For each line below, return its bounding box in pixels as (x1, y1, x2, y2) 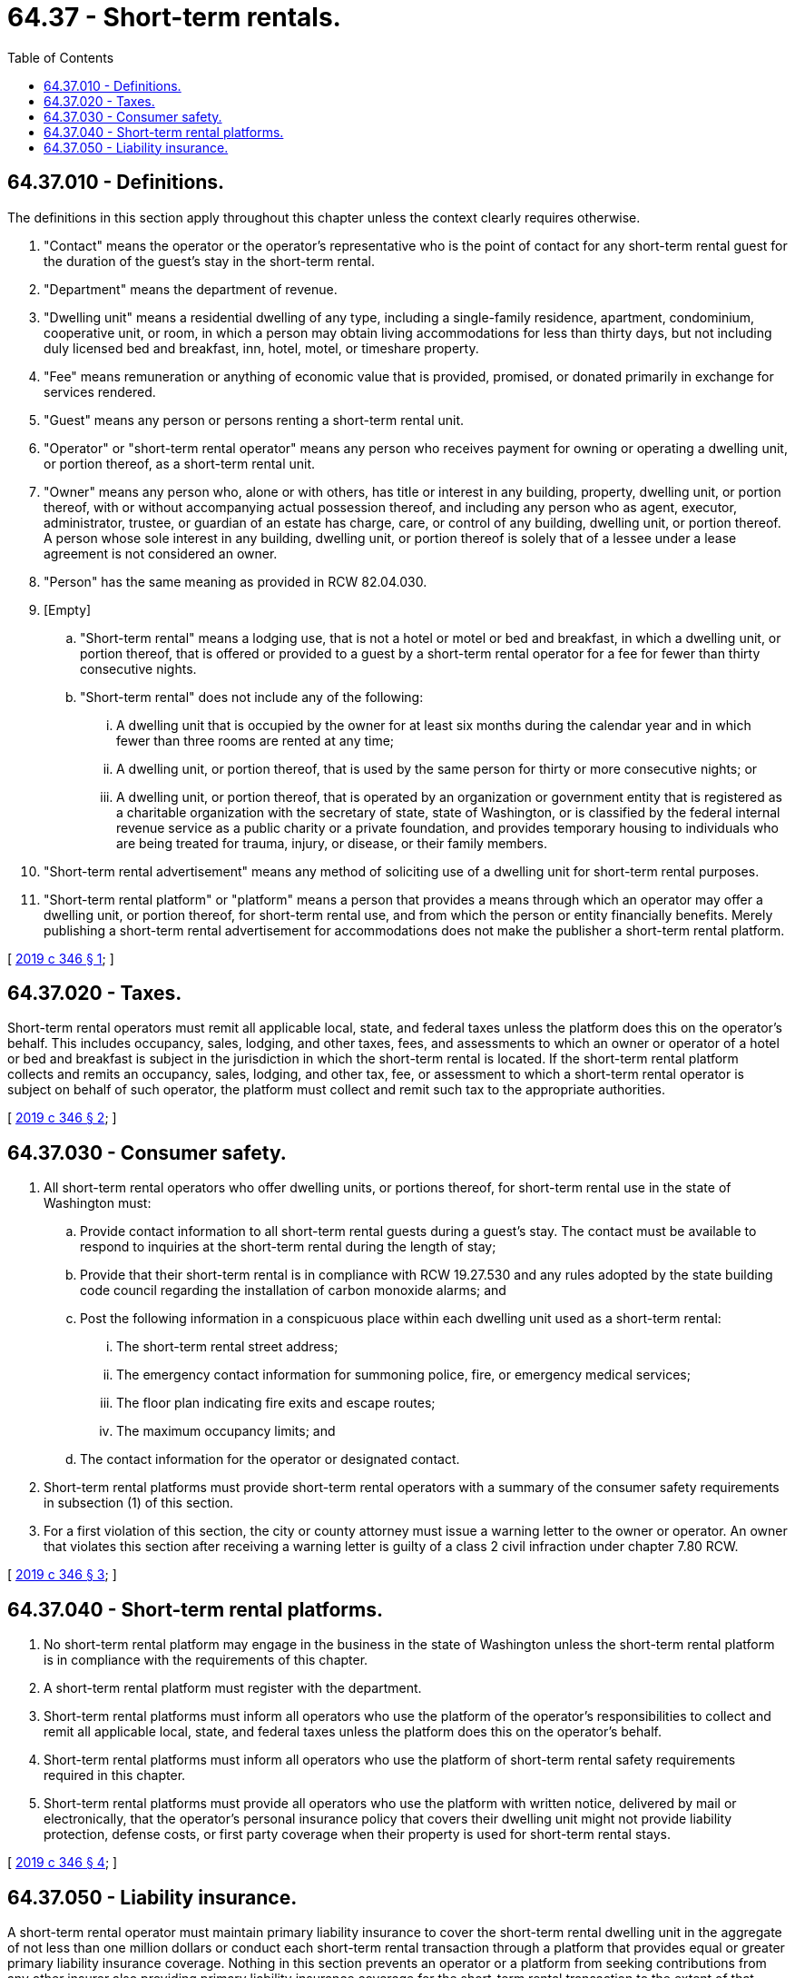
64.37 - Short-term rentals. (7, 2, 341, 33)
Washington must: (44, 1195, 152, 1212)
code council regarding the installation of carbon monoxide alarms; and (80, 1282, 506, 1299)
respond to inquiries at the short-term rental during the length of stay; (80, 1239, 496, 1255)
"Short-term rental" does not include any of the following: (80, 688, 424, 705)
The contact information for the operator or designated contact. (80, 1451, 460, 1468)
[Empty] (44, 601, 92, 618)
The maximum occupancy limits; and (116, 1423, 336, 1439)
